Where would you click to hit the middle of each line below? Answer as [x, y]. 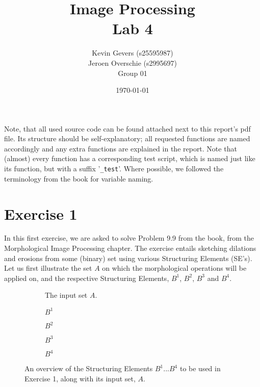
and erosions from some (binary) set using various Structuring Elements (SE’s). [128, 258]
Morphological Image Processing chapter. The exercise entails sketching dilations [130, 248]
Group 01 [133, 73]
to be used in [200, 368]
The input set [66, 295]
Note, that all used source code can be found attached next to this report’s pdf [127, 128]
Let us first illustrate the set [48, 268]
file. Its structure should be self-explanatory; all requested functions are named [127, 138]
